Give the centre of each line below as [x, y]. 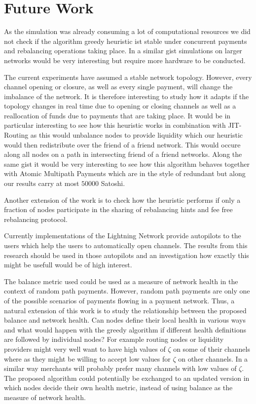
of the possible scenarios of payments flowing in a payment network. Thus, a [119, 300]
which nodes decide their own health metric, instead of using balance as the [118, 387]
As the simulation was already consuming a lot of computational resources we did [127, 31]
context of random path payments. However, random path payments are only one [127, 291]
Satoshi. [113, 183]
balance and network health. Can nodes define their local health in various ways [125, 320]
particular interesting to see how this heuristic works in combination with [115, 125]
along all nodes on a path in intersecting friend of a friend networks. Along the [123, 154]
